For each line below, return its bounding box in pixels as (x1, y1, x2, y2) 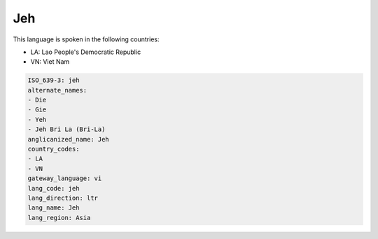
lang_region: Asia (27, 214, 91, 221)
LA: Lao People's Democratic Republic (30, 48, 141, 56)
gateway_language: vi (27, 175, 102, 182)
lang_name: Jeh (27, 204, 80, 212)
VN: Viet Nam (30, 57, 70, 66)
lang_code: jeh (27, 184, 80, 192)
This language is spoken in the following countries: (13, 35, 160, 43)
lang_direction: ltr (27, 194, 98, 202)
